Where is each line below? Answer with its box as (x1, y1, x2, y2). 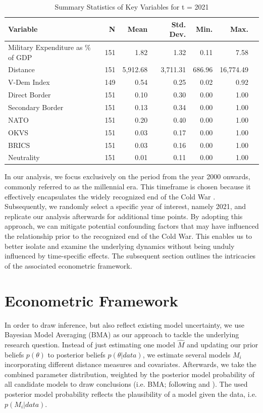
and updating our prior (186, 339, 258, 349)
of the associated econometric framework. (5, 260, 132, 271)
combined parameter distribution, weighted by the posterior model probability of (5, 369, 255, 379)
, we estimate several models (142, 349, 231, 359)
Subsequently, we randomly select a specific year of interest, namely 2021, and (5, 201, 246, 212)
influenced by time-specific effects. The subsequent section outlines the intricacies (5, 250, 256, 261)
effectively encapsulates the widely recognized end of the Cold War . (5, 191, 216, 201)
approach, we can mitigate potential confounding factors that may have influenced (5, 221, 259, 231)
